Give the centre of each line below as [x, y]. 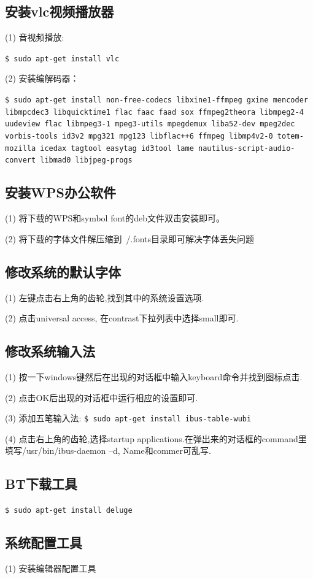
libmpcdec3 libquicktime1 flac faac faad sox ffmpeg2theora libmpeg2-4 [154, 112]
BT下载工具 [41, 484]
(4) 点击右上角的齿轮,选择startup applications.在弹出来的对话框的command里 [156, 438]
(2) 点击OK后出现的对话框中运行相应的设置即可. [102, 397]
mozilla [21, 148]
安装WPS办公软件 [60, 192]
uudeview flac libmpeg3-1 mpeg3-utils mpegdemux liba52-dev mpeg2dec [150, 124]
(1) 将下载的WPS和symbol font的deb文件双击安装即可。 [115, 218]
